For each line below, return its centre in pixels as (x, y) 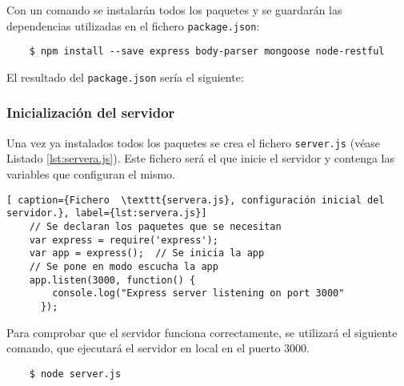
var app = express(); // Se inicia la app (147, 253)
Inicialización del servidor (91, 113)
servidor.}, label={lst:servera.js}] (107, 213)
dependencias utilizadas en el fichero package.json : (133, 25)
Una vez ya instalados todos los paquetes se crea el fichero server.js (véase (194, 142)
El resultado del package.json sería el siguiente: (125, 76)
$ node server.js (75, 374)
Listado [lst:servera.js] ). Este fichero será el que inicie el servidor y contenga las (200, 158)
